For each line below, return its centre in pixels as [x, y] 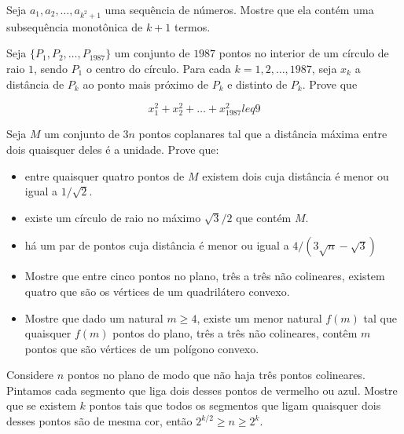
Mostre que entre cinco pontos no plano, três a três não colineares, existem [205, 276]
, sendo [51, 68]
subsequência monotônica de [75, 26]
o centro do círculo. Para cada [158, 68]
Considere [30, 375]
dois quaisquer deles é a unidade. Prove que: [113, 149]
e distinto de [257, 84]
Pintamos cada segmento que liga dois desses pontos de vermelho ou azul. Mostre [202, 390]
